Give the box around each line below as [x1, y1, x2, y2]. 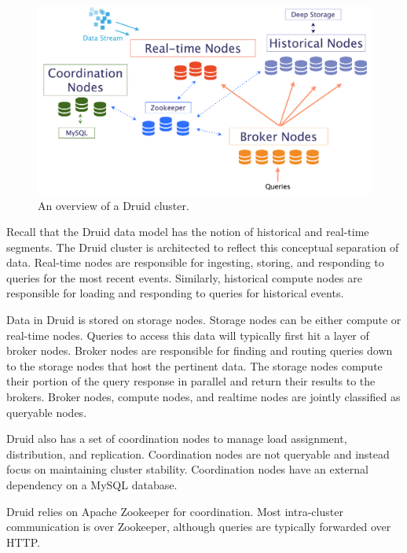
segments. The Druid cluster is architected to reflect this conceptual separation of [6, 238, 399, 255]
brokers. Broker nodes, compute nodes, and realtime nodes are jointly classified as [6, 389, 401, 405]
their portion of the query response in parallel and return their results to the [6, 373, 376, 389]
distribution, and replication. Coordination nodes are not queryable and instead [6, 445, 390, 462]
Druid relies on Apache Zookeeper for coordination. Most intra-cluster [6, 503, 343, 519]
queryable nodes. [6, 404, 87, 420]
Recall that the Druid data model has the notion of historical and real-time [6, 223, 369, 240]
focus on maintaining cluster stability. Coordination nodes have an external [6, 461, 368, 477]
